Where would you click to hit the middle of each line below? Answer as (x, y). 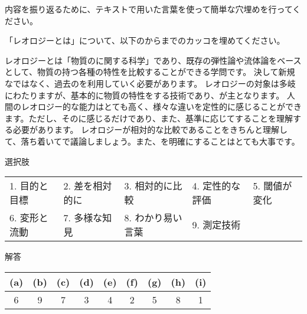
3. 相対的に (148, 186)
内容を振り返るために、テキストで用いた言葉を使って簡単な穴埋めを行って (149, 9)
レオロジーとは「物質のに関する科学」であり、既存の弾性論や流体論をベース (153, 60)
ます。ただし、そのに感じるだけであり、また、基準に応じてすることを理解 (149, 118)
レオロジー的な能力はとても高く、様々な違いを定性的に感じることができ (161, 107)
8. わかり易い (153, 218)
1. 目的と (29, 186)
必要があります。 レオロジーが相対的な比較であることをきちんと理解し (150, 130)
